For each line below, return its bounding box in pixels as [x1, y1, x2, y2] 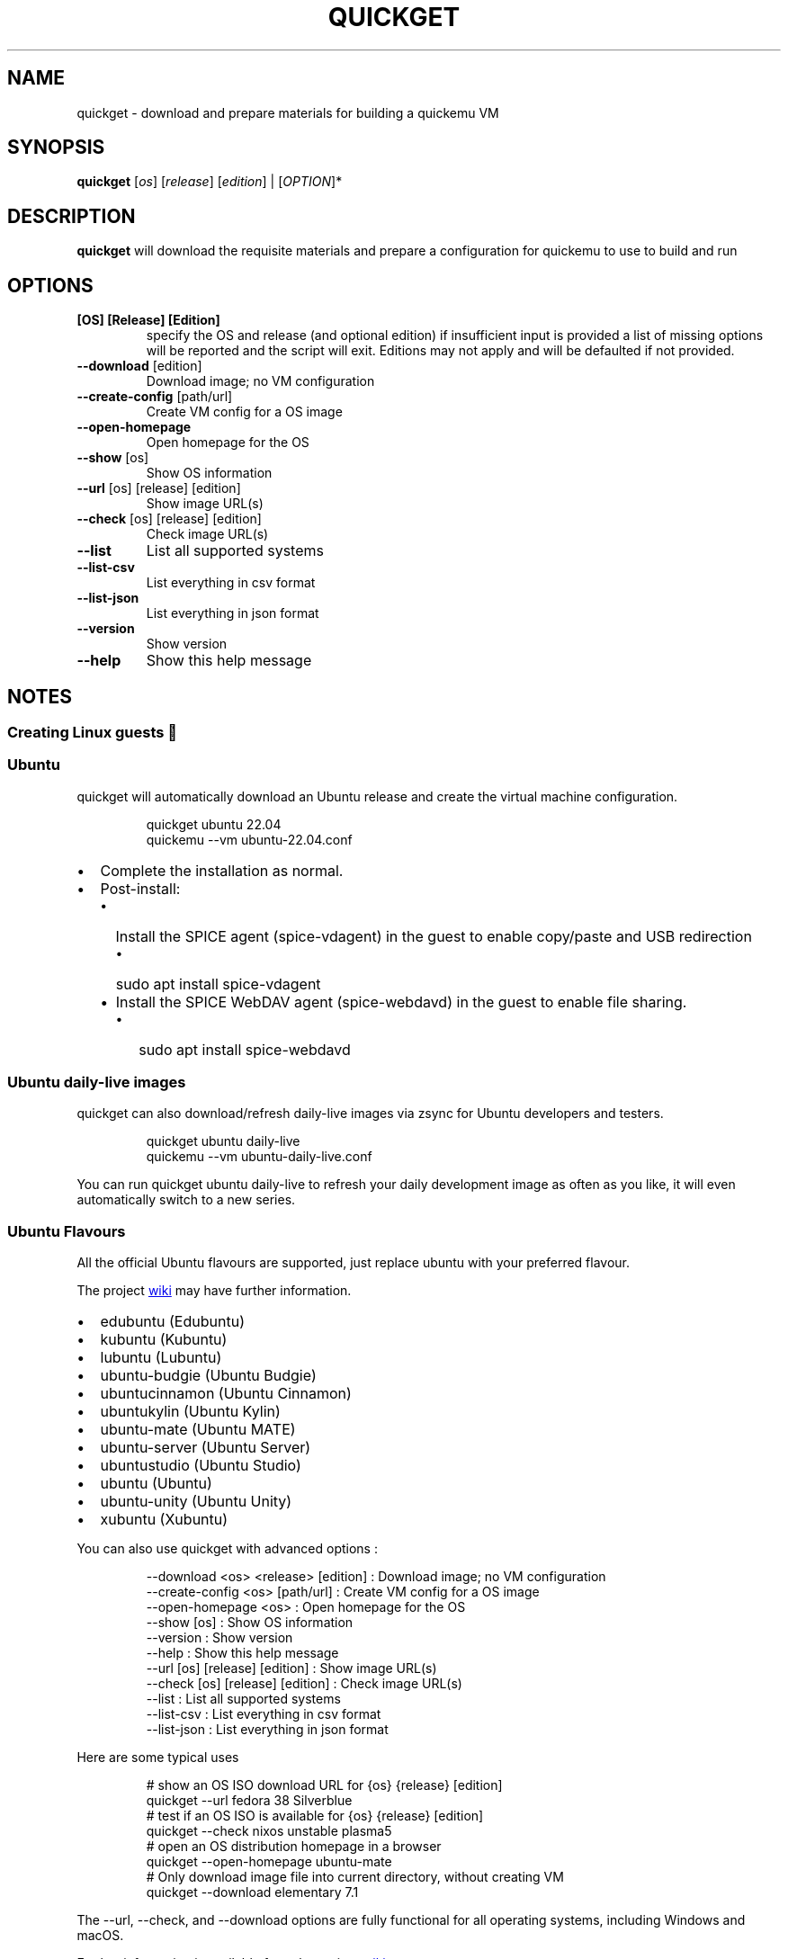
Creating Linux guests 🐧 [7, 722, 178, 741]
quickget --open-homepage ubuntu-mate [146, 1854, 392, 1870]
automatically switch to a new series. [76, 1192, 296, 1208]
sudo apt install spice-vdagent [115, 974, 321, 993]
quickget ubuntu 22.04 [146, 816, 282, 832]
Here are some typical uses [76, 1749, 239, 1766]
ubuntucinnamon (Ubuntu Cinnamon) [100, 1384, 352, 1403]
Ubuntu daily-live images [7, 1073, 186, 1092]
